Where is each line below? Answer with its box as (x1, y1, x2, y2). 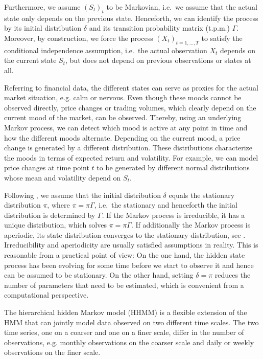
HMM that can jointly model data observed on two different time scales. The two (4, 317, 259, 327)
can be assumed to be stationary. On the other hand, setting (4, 270, 194, 280)
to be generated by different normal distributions (97, 162, 250, 173)
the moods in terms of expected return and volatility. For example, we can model (4, 152, 258, 163)
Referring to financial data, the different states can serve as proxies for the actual (4, 82, 258, 93)
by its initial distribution (4, 23, 82, 33)
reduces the (214, 270, 251, 280)
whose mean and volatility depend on (4, 172, 121, 183)
